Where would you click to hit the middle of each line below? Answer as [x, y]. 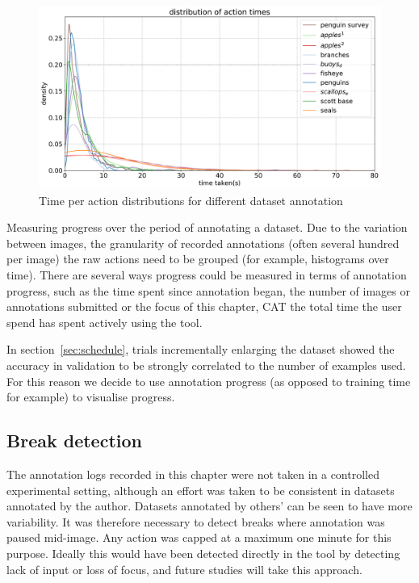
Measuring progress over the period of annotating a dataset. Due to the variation [207, 227]
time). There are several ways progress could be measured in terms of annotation [207, 275]
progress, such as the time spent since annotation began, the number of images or [208, 290]
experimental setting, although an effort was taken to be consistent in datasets [201, 490]
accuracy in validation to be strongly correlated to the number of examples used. [206, 365]
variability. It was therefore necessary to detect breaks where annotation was [196, 521]
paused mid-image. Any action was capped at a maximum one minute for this [199, 537]
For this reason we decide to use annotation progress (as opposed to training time [209, 381]
